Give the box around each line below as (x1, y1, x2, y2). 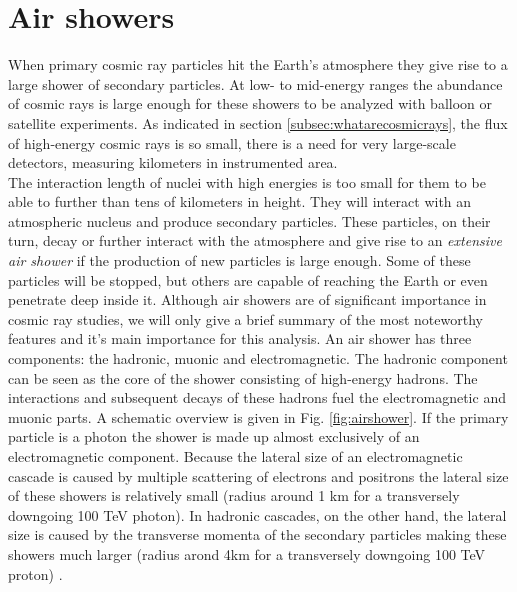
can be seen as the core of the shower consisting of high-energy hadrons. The (8, 367, 478, 388)
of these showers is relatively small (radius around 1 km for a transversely (8, 485, 460, 506)
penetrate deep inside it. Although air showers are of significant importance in (8, 289, 487, 310)
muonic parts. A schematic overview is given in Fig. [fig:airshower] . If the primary (8, 406, 509, 427)
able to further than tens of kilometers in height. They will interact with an (8, 191, 472, 212)
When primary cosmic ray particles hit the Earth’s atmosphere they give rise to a (8, 54, 508, 75)
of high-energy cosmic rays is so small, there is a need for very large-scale (8, 132, 456, 153)
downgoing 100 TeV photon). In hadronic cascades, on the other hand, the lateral (8, 504, 507, 525)
